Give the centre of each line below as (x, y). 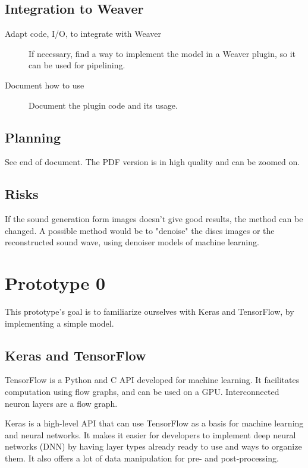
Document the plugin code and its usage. (103, 105)
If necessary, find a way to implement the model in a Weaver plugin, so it (162, 53)
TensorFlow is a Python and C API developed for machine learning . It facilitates (152, 380)
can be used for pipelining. (77, 65)
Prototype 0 (55, 283)
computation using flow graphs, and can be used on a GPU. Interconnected (142, 392)
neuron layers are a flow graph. (61, 403)
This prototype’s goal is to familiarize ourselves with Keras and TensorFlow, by (150, 312)
